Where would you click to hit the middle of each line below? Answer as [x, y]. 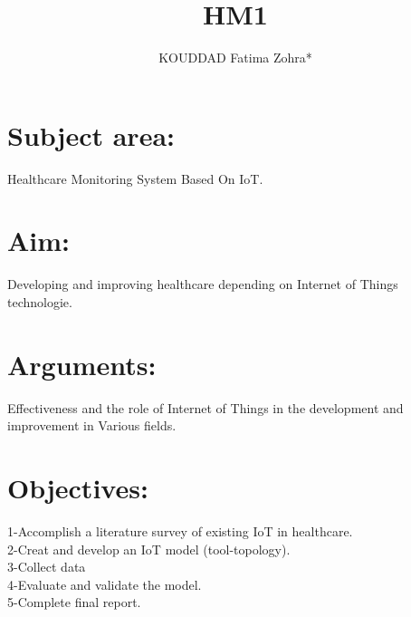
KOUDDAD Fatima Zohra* [235, 58]
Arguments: [82, 364]
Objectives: [78, 488]
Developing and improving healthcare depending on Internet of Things [203, 284]
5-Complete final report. [74, 602]
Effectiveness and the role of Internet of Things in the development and [205, 407]
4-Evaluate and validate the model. [105, 584]
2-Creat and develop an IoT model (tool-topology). [149, 549]
